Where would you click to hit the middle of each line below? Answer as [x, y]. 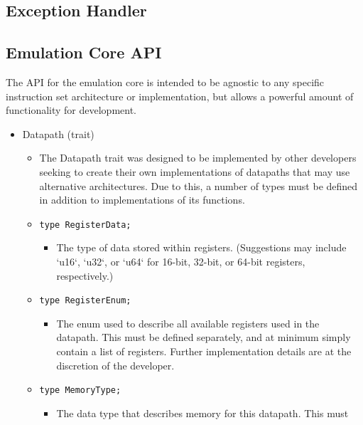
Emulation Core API [84, 52]
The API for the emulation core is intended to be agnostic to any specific [165, 82]
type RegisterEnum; [85, 301]
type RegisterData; [85, 225]
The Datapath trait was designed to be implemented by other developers [198, 158]
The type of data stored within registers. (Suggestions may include [201, 247]
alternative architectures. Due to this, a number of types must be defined [199, 185]
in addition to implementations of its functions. [142, 200]
